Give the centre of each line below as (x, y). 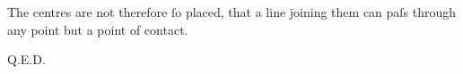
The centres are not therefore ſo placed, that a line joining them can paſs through (232, 12)
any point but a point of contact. (98, 29)
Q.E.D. (26, 59)
